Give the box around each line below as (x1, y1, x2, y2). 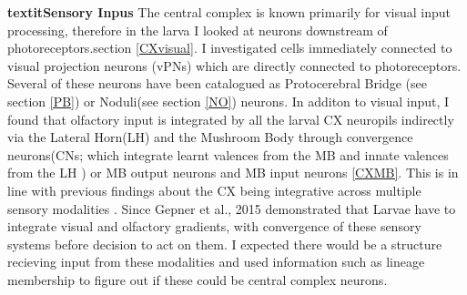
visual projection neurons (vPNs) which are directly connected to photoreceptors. (7, 56, 462, 75)
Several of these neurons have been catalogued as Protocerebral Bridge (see (7, 74, 427, 93)
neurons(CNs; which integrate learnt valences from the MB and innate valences (7, 145, 449, 164)
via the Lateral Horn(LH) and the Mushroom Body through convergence (7, 127, 413, 147)
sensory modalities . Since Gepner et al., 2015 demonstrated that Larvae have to (7, 198, 456, 218)
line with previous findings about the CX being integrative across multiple (7, 180, 421, 199)
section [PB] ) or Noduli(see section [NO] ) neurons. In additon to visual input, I (7, 91, 450, 110)
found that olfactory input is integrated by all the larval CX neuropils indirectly (7, 109, 454, 128)
